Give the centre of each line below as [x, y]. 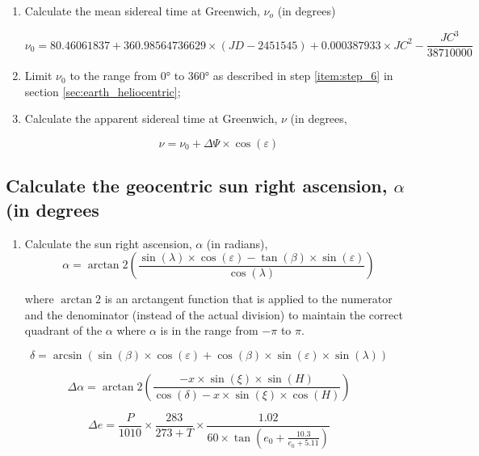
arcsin [67, 355]
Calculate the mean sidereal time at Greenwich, [142, 11]
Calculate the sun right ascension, [108, 243]
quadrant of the [63, 330]
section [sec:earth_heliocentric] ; [103, 91]
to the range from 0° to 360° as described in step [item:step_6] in [231, 76]
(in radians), [237, 243]
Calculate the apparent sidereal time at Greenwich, [151, 118]
